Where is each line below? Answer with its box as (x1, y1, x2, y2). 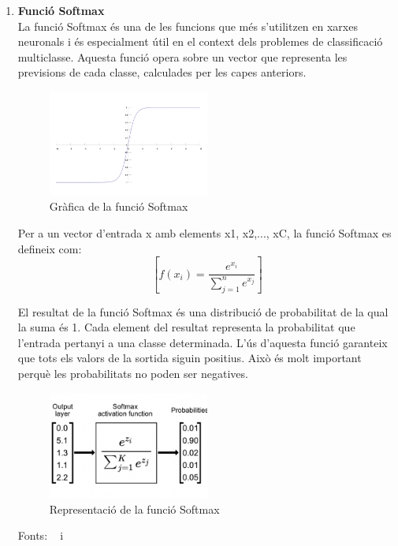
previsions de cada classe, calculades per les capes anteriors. (17, 64, 307, 80)
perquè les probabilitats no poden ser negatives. (17, 365, 248, 382)
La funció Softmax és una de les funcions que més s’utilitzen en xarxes (17, 17, 358, 34)
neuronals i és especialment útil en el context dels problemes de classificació (17, 33, 383, 50)
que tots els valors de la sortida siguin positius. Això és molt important (17, 350, 362, 366)
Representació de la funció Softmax (49, 500, 220, 517)
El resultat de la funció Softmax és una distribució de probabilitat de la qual (17, 303, 389, 320)
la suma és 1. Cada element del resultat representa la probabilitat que (17, 319, 355, 335)
